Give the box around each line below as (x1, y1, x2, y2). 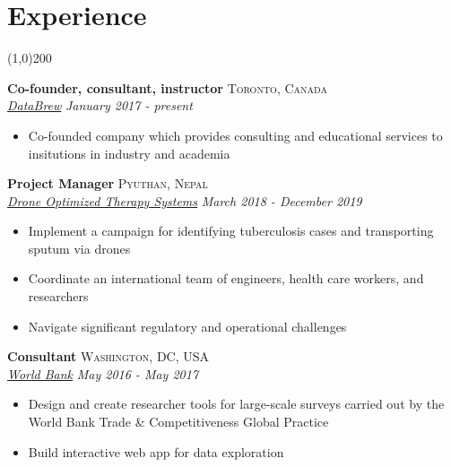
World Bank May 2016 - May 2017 (7, 364, 199, 383)
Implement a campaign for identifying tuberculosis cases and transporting (28, 221, 434, 240)
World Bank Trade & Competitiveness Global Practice (28, 412, 329, 431)
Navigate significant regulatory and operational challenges (28, 316, 347, 335)
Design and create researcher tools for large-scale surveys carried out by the (28, 394, 445, 413)
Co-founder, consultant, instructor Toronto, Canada (7, 78, 327, 97)
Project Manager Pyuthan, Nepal (7, 174, 208, 193)
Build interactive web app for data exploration (28, 442, 284, 461)
